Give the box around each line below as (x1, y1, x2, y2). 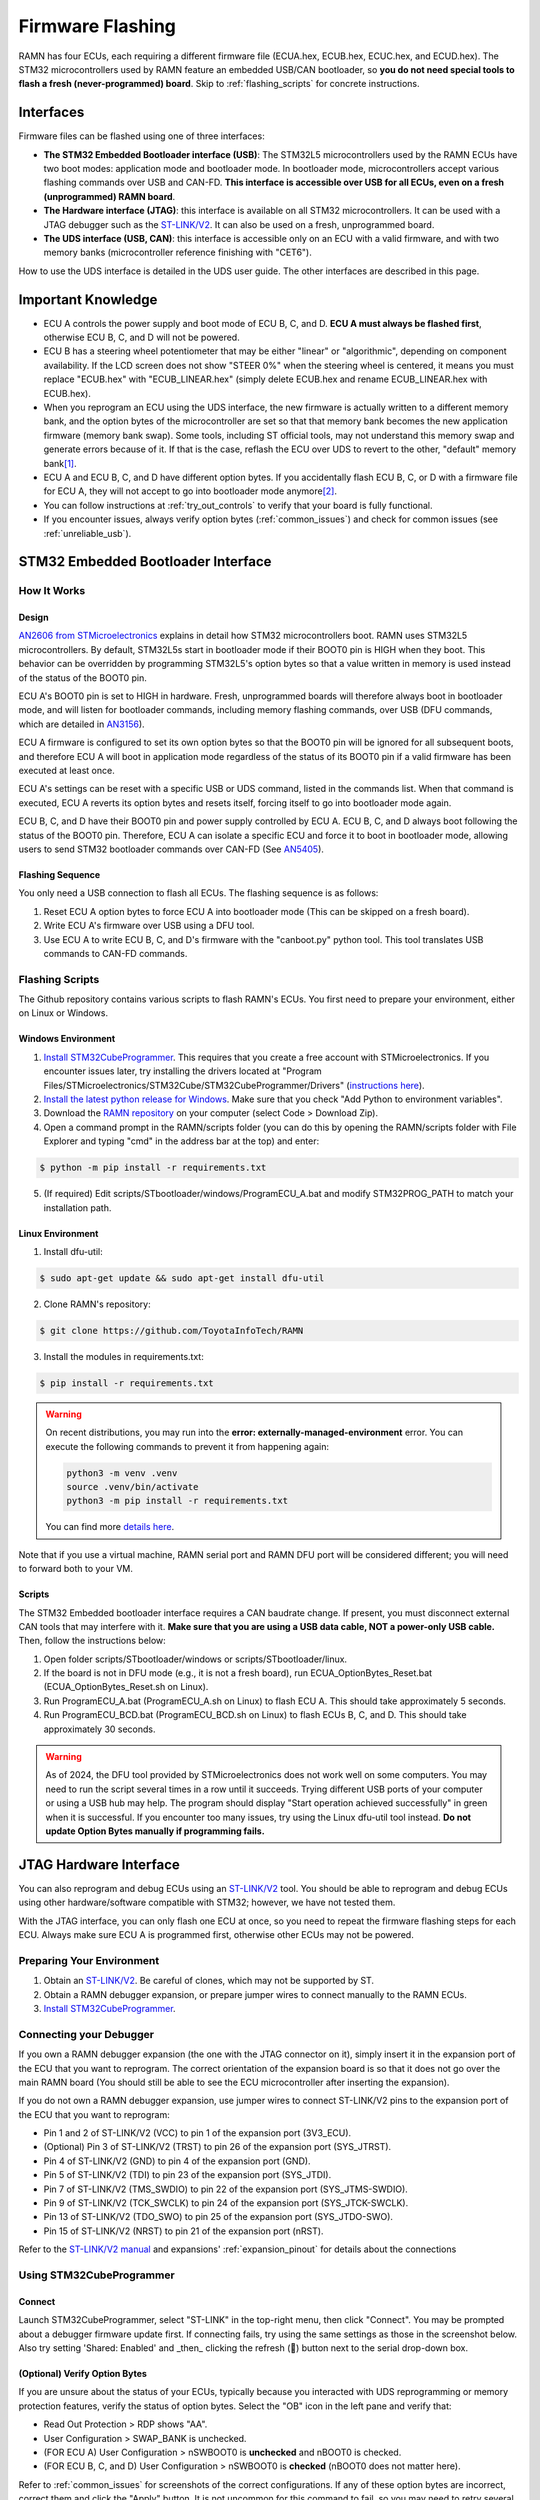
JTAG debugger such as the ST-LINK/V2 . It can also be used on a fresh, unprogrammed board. (43, 218, 435, 230)
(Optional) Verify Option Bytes (18, 2367, 147, 2379)
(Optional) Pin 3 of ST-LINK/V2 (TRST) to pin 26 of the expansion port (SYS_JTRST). (43, 2141, 392, 2153)
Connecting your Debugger (18, 2027, 155, 2041)
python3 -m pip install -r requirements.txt (66, 1495, 289, 1507)
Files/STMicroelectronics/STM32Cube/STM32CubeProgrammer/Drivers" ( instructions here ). (43, 1079, 425, 1091)
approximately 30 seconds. (43, 1723, 156, 1735)
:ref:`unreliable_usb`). (43, 527, 132, 539)
